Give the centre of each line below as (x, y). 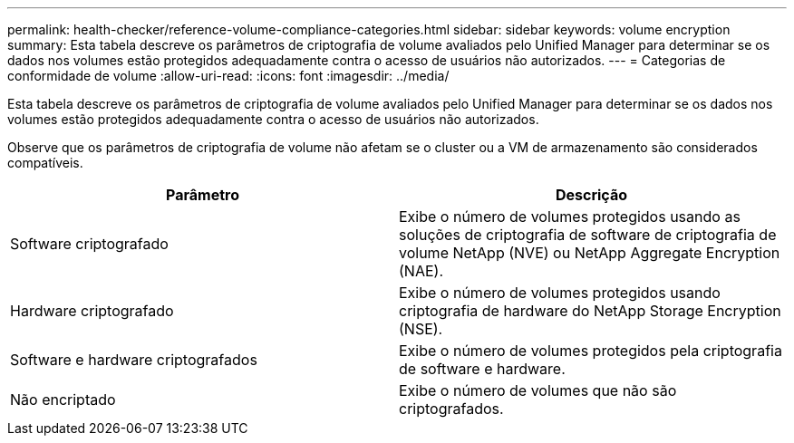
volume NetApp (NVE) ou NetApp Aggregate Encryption (590, 253)
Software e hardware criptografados (134, 360)
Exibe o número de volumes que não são (538, 390)
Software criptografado (89, 244)
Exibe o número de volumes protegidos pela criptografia (591, 351)
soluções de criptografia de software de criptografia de (588, 235)
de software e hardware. (482, 369)
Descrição (591, 195)
